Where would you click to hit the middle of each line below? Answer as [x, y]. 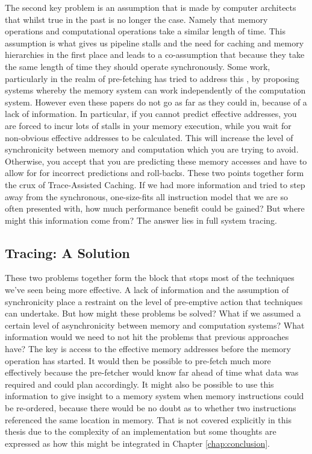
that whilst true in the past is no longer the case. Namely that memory [136, 19]
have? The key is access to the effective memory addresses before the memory [148, 349]
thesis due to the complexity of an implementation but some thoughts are [141, 431]
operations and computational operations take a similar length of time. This [145, 31]
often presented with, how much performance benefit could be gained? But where [155, 208]
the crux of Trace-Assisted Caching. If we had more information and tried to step [155, 184]
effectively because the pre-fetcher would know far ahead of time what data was [152, 372]
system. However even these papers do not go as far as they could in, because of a [156, 102]
